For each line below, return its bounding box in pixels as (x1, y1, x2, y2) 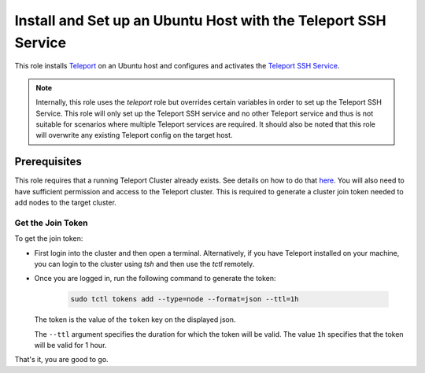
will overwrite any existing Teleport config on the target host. (35, 131, 233, 140)
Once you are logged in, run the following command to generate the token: (34, 274, 276, 283)
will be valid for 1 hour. (34, 341, 107, 350)
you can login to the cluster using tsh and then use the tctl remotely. (34, 259, 255, 268)
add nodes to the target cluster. (14, 198, 117, 207)
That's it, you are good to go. (14, 355, 109, 364)
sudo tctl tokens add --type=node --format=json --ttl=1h (70, 295, 299, 304)
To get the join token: (14, 234, 83, 243)
